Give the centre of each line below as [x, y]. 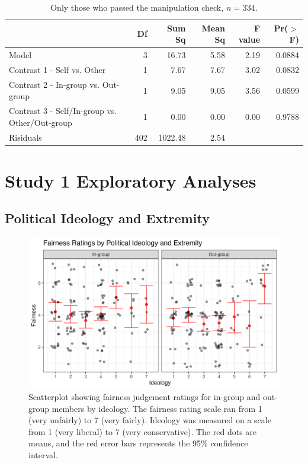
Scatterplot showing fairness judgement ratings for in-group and [145, 397]
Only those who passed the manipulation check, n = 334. [154, 7]
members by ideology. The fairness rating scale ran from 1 [157, 408]
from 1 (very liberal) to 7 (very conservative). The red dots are [143, 431]
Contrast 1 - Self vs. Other [57, 69]
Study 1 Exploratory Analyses [131, 180]
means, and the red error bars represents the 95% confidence [138, 443]
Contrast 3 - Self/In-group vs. [63, 111]
